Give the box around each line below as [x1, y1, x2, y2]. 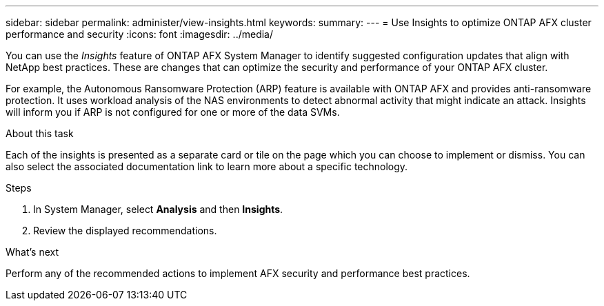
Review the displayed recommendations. [33, 225, 217, 236]
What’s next [6, 246, 59, 258]
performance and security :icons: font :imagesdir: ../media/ [6, 28, 274, 40]
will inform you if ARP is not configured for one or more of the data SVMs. [6, 106, 340, 118]
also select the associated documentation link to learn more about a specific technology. [6, 161, 408, 172]
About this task [6, 127, 74, 139]
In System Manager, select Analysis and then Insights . [33, 203, 283, 215]
